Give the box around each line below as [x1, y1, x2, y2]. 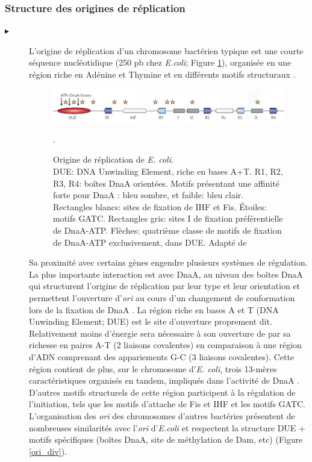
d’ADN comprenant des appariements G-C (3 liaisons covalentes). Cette [29, 350, 295, 363]
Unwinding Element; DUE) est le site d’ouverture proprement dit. [29, 315, 272, 328]
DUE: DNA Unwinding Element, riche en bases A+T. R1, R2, [53, 165, 283, 178]
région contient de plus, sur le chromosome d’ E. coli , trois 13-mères [29, 362, 277, 375]
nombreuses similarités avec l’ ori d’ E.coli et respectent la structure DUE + [29, 421, 305, 434]
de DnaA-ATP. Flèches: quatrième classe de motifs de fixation [53, 224, 282, 237]
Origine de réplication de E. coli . [53, 153, 173, 166]
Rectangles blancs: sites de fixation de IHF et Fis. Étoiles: [53, 200, 267, 213]
